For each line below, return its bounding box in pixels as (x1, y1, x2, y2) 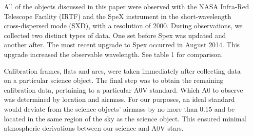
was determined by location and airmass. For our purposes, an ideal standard (4, 94, 235, 104)
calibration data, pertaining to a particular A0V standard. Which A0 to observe (4, 84, 243, 95)
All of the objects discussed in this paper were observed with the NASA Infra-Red (4, 1, 249, 11)
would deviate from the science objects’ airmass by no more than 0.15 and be (4, 103, 235, 114)
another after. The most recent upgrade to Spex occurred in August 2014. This (4, 39, 240, 50)
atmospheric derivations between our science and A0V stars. (4, 123, 184, 133)
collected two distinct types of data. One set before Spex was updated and (4, 30, 226, 40)
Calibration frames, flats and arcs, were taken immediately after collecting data (4, 65, 241, 76)
